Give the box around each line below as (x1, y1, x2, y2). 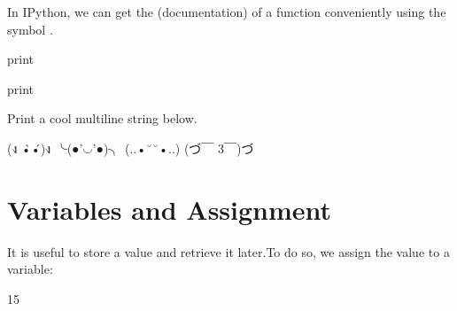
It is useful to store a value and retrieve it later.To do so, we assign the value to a (7, 242, 450, 260)
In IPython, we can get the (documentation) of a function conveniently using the (7, 3, 446, 20)
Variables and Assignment (7, 190, 332, 227)
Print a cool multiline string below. (7, 109, 198, 128)
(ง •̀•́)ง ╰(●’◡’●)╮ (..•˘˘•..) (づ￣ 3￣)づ (7, 138, 254, 157)
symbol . (7, 19, 53, 38)
